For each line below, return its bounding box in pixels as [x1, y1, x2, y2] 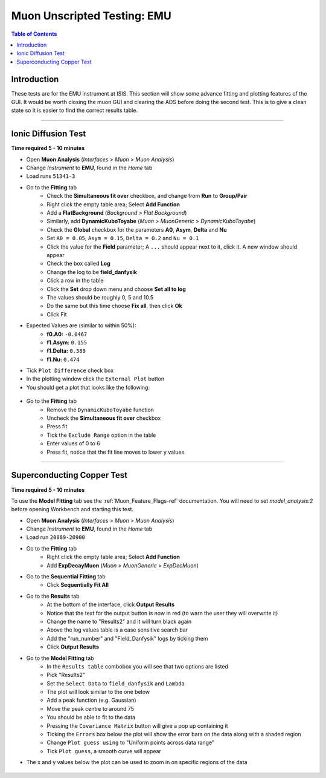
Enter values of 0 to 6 [46, 440, 101, 447]
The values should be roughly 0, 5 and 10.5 [46, 293, 154, 301]
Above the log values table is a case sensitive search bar [46, 626, 188, 633]
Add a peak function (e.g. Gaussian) [46, 696, 136, 704]
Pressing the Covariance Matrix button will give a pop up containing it [46, 722, 229, 729]
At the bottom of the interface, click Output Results [46, 601, 175, 608]
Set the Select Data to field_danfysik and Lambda [46, 679, 185, 687]
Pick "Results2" [46, 672, 86, 679]
